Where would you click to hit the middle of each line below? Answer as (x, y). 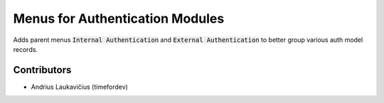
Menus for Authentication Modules (119, 18)
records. (26, 49)
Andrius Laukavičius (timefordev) (79, 87)
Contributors (42, 70)
